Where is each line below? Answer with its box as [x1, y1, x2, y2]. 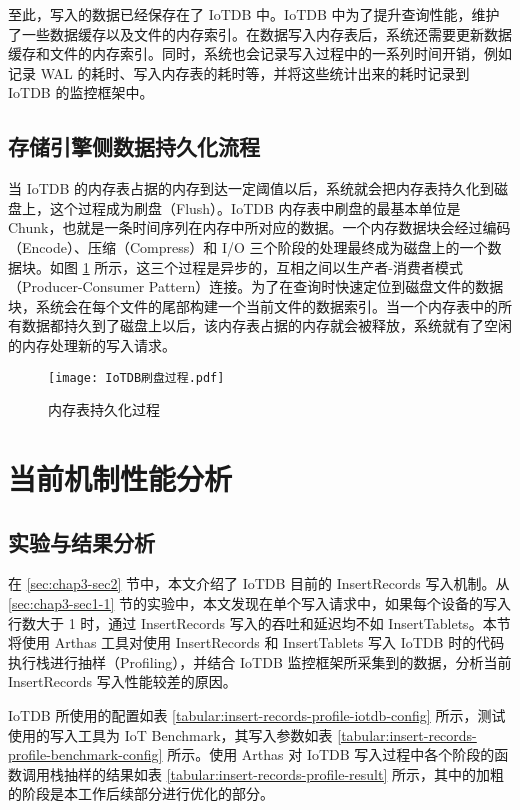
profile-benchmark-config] [8, 744, 163, 765]
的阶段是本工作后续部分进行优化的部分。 [8, 783, 274, 804]
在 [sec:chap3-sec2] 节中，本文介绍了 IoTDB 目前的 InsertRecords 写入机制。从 [8, 573, 510, 594]
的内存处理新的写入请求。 [8, 334, 176, 355]
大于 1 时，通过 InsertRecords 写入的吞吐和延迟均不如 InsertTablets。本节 [35, 612, 511, 633]
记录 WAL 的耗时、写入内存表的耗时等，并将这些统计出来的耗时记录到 [8, 62, 470, 83]
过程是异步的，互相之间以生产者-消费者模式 [178, 256, 463, 277]
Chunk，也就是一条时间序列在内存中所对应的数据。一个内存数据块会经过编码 [8, 217, 511, 238]
